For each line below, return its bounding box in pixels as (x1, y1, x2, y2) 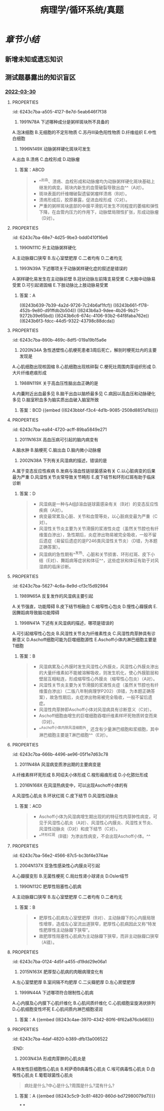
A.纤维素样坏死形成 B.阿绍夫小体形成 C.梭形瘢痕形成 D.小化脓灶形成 (12, 772, 148, 778)
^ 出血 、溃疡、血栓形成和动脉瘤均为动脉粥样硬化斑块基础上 (39, 178, 155, 184)
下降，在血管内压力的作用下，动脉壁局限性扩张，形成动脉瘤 (39, 209, 159, 215)
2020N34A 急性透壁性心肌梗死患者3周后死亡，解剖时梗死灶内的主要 (19, 347, 157, 353)
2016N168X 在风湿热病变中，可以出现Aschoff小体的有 (19, 782, 128, 788)
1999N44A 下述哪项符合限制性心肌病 (19, 989, 94, 995)
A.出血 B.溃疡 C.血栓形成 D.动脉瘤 (12, 157, 80, 162)
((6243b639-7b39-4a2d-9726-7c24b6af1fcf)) (19, 302, 112, 308)
